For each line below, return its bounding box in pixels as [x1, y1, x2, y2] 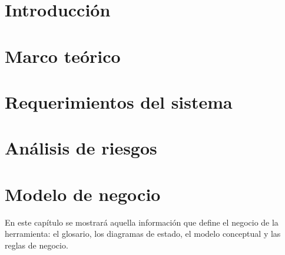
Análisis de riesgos [5, 136, 157, 160]
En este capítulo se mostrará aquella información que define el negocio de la [5, 216, 279, 228]
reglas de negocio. [5, 239, 68, 251]
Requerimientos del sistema [5, 89, 233, 113]
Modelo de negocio [5, 182, 161, 206]
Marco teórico [5, 43, 121, 68]
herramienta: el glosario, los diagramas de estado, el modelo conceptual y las [5, 227, 281, 240]
